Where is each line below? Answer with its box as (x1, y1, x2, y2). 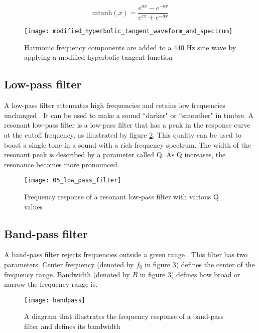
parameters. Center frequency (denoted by (4, 259, 134, 269)
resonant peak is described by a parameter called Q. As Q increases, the (4, 149, 226, 160)
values (24, 201, 43, 211)
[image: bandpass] (24, 296, 85, 304)
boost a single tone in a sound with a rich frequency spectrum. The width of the (4, 139, 251, 150)
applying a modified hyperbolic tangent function (24, 52, 173, 62)
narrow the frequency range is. (4, 279, 98, 289)
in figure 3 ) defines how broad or (140, 269, 240, 279)
